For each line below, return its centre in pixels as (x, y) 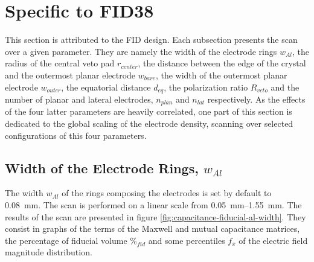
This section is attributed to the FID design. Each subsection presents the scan (151, 40)
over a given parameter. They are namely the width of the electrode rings (141, 51)
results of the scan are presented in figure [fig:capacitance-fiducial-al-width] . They (155, 216)
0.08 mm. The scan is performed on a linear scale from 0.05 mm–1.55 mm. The (153, 204)
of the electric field (273, 240)
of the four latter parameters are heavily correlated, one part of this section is (149, 111)
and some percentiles (187, 240)
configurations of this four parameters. (76, 135)
